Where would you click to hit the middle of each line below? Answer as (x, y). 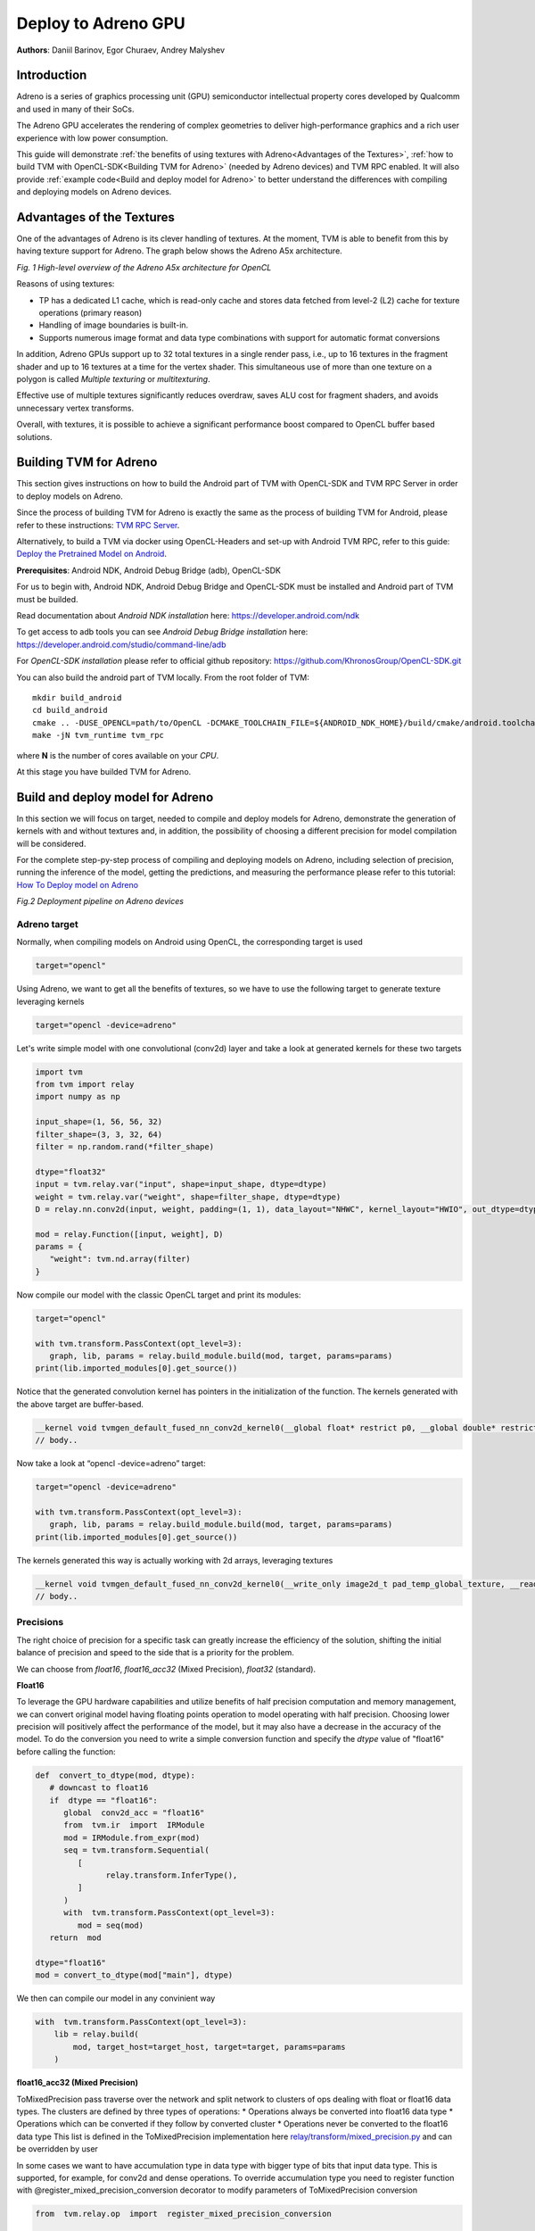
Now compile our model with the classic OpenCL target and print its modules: (159, 1295)
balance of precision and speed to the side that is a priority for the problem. (155, 1653)
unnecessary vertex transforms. (75, 408)
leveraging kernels (50, 1001)
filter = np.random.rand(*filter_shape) (124, 1146)
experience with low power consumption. (92, 137)
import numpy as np (78, 1097)
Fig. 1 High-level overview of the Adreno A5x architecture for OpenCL (144, 267)
